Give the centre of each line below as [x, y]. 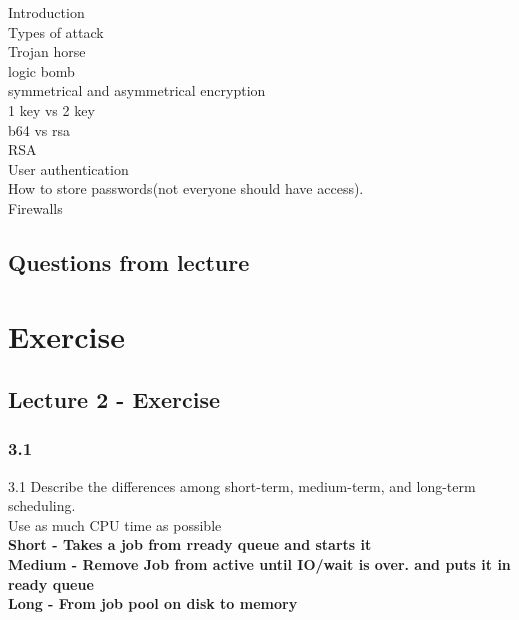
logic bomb [41, 70]
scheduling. [42, 505]
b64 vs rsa [39, 129]
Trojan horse [47, 51]
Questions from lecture [129, 261]
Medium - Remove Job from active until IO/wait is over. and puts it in [259, 564]
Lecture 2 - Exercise [114, 399]
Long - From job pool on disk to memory [153, 603]
